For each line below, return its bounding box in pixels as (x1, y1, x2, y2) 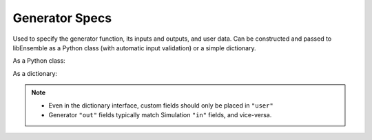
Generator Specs (12, 10, 112, 26)
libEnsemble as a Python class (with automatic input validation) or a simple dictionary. (12, 43, 256, 52)
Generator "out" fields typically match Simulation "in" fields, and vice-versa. (48, 110, 272, 119)
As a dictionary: (12, 69, 58, 77)
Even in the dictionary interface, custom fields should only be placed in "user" (48, 101, 273, 110)
